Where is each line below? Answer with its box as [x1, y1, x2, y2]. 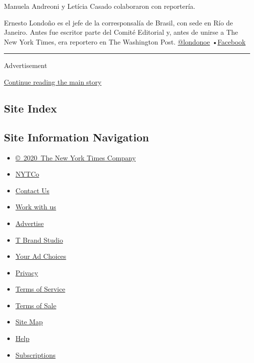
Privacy [15, 267, 38, 277]
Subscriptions [15, 349, 56, 360]
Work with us [15, 202, 56, 212]
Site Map [15, 317, 43, 327]
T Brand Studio [15, 234, 63, 245]
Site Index [4, 100, 57, 115]
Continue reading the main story [4, 76, 102, 87]
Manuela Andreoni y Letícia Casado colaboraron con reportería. [4, 1, 195, 11]
